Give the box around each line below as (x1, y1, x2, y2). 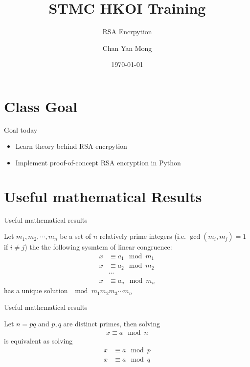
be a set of (60, 231, 91, 241)
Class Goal (4, 96, 77, 116)
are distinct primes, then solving (63, 318, 160, 328)
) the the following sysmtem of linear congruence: (24, 242, 172, 252)
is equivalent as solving (4, 336, 73, 346)
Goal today (4, 124, 38, 135)
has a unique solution (4, 285, 68, 296)
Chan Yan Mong (102, 43, 152, 53)
